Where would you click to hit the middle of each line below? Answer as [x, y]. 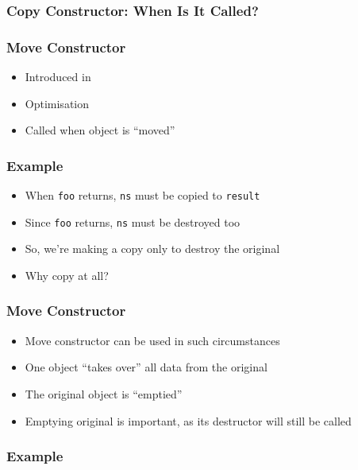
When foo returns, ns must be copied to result [142, 195]
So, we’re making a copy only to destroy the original [152, 249]
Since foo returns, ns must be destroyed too [133, 221]
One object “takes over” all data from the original [146, 367]
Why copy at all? [67, 275]
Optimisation [57, 103]
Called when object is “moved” [100, 130]
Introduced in [58, 77]
